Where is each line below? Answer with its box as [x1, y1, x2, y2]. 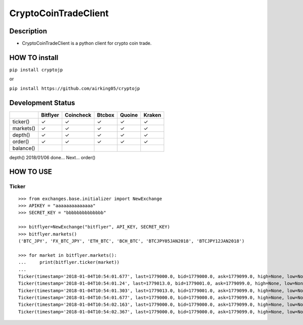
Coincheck [65, 111, 91, 118]
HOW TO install [9, 53, 59, 62]
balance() [12, 145, 35, 152]
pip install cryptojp [9, 67, 63, 73]
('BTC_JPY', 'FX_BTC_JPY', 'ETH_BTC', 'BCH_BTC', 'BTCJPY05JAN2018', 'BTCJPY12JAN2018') [18, 238, 245, 244]
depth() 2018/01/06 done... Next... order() [9, 154, 96, 160]
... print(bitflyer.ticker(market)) [18, 259, 120, 265]
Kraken [143, 111, 162, 118]
